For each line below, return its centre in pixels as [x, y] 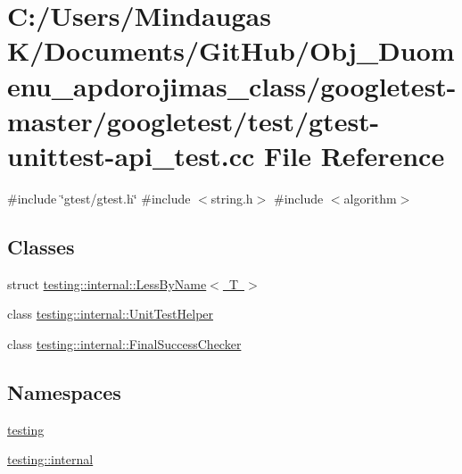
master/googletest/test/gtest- [194, 120]
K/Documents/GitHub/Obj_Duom [231, 50]
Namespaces [64, 391]
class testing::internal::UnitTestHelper [111, 314]
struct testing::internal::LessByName [107, 283]
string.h [232, 198]
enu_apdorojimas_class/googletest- [232, 85]
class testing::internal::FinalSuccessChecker [124, 343]
